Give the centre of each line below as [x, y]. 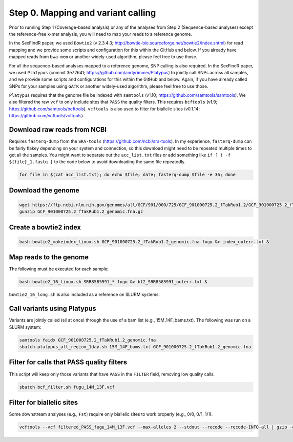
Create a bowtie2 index [45, 227]
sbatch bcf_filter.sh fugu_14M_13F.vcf [67, 387]
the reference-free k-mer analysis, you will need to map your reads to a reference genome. [101, 34]
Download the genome [44, 190]
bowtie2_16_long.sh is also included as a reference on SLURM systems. [84, 295]
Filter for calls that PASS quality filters [68, 362]
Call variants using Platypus [52, 308]
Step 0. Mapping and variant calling [83, 13]
